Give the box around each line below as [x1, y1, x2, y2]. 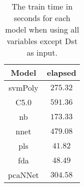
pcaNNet [8, 169, 39, 180]
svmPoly [8, 82, 38, 93]
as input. [26, 47, 57, 58]
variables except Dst [6, 35, 77, 47]
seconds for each [13, 12, 70, 24]
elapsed [46, 67, 76, 78]
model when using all [5, 24, 79, 35]
